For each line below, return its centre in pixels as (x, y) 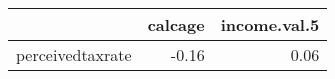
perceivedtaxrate (74, 54)
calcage (176, 24)
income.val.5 (270, 24)
